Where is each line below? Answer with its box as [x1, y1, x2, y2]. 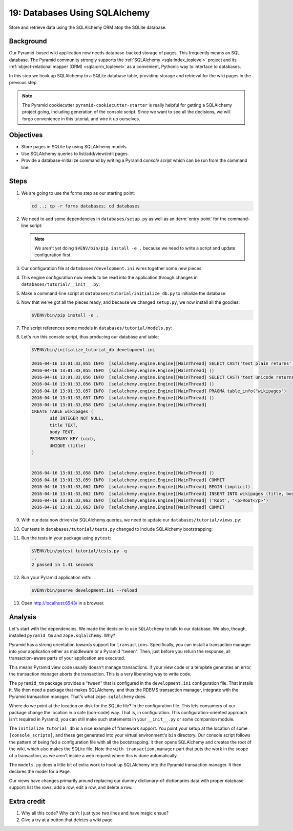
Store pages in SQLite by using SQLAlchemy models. [21, 144, 128, 150]
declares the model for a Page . [9, 768, 71, 775]
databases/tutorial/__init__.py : [21, 281, 100, 287]
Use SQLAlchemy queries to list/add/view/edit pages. [21, 151, 129, 157]
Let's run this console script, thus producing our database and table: [21, 334, 159, 340]
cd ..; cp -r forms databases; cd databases [31, 203, 140, 209]
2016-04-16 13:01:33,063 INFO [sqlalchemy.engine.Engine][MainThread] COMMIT [31, 504, 225, 510]
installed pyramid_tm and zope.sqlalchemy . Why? [9, 632, 116, 638]
